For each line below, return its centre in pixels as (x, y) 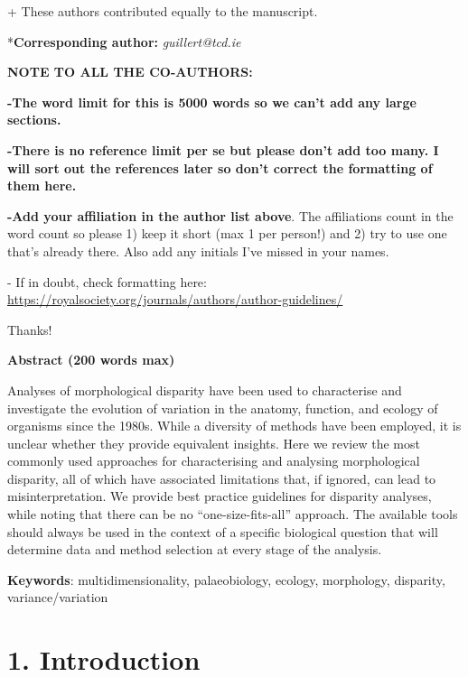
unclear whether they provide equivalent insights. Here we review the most (214, 443)
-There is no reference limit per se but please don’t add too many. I (223, 149)
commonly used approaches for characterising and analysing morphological (214, 461)
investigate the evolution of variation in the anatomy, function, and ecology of (223, 408)
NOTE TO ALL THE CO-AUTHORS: (130, 72)
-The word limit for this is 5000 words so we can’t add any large (212, 102)
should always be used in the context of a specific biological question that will (223, 531)
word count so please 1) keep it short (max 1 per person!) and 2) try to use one (227, 233)
